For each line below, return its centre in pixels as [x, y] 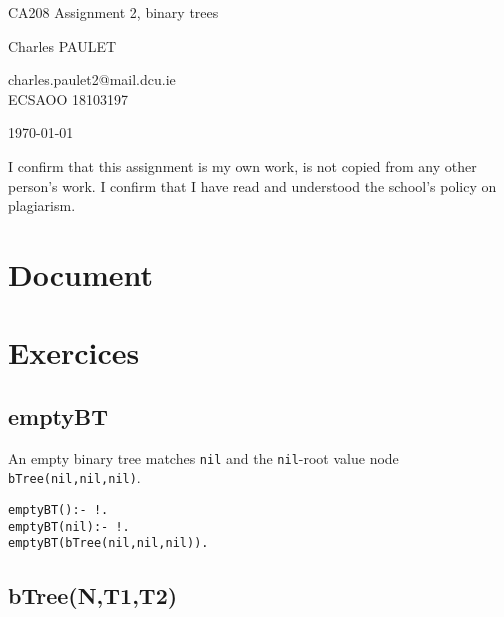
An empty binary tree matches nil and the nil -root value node [203, 457]
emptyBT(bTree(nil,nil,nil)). [108, 543]
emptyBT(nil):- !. [69, 526]
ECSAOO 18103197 [68, 98]
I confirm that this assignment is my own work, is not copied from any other [242, 165]
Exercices [74, 352]
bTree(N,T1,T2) [93, 595]
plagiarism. [42, 205]
